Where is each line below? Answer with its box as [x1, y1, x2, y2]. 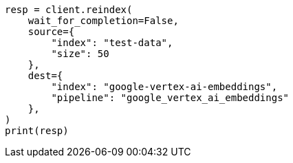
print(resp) [5, 125, 69, 136]
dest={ [28, 70, 63, 81]
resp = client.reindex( [5, 4, 133, 15]
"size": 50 [51, 48, 109, 59]
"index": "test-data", [51, 37, 173, 48]
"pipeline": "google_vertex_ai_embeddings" [51, 92, 290, 103]
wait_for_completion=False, [28, 15, 179, 26]
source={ [28, 26, 75, 37]
